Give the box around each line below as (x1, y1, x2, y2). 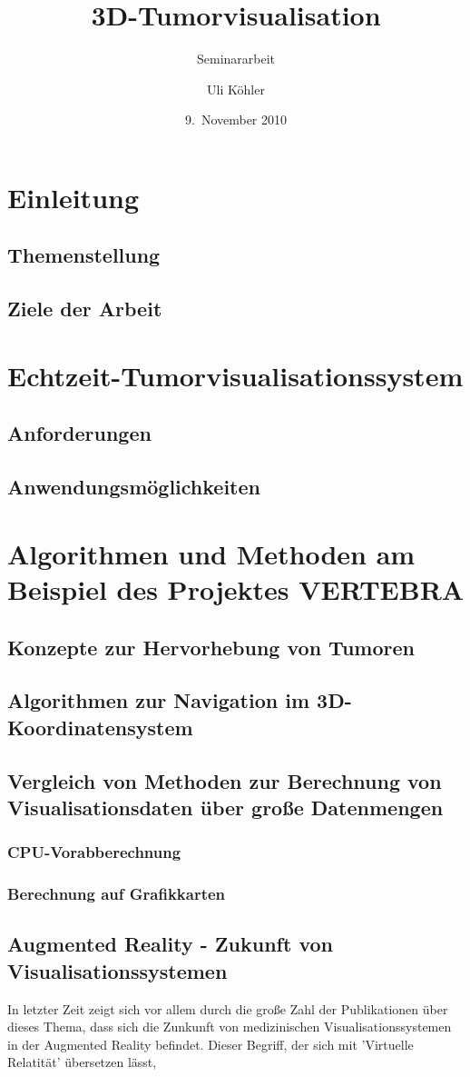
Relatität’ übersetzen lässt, (7, 1052, 157, 1072)
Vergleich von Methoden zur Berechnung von (7, 766, 442, 794)
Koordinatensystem (7, 713, 193, 741)
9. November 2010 (184, 110, 288, 129)
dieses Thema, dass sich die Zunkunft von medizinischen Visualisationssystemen (7, 1017, 452, 1036)
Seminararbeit (196, 49, 276, 68)
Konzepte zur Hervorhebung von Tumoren (7, 633, 415, 661)
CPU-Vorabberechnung (7, 841, 181, 863)
